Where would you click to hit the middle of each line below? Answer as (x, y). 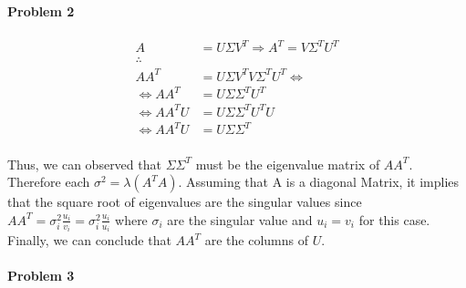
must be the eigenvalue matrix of (288, 164)
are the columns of (256, 240)
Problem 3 (41, 276)
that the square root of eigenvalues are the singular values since (185, 202)
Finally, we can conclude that (89, 240)
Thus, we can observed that (84, 164)
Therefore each (49, 182)
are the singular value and (240, 219)
